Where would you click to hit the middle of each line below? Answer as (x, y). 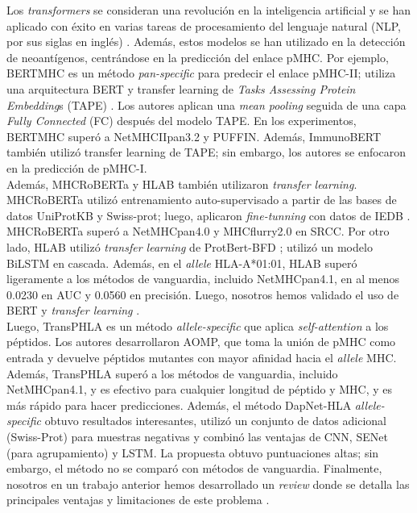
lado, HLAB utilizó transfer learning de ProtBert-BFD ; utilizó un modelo (190, 246)
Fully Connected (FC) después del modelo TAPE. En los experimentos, (182, 121)
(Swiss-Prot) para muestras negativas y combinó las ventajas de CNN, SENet (197, 437)
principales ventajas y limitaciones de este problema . (138, 500)
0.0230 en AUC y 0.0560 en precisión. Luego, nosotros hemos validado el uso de (203, 294)
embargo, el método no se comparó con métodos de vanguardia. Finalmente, (194, 468)
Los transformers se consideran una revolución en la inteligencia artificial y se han (208, 10)
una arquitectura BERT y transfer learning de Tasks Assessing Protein (181, 88)
